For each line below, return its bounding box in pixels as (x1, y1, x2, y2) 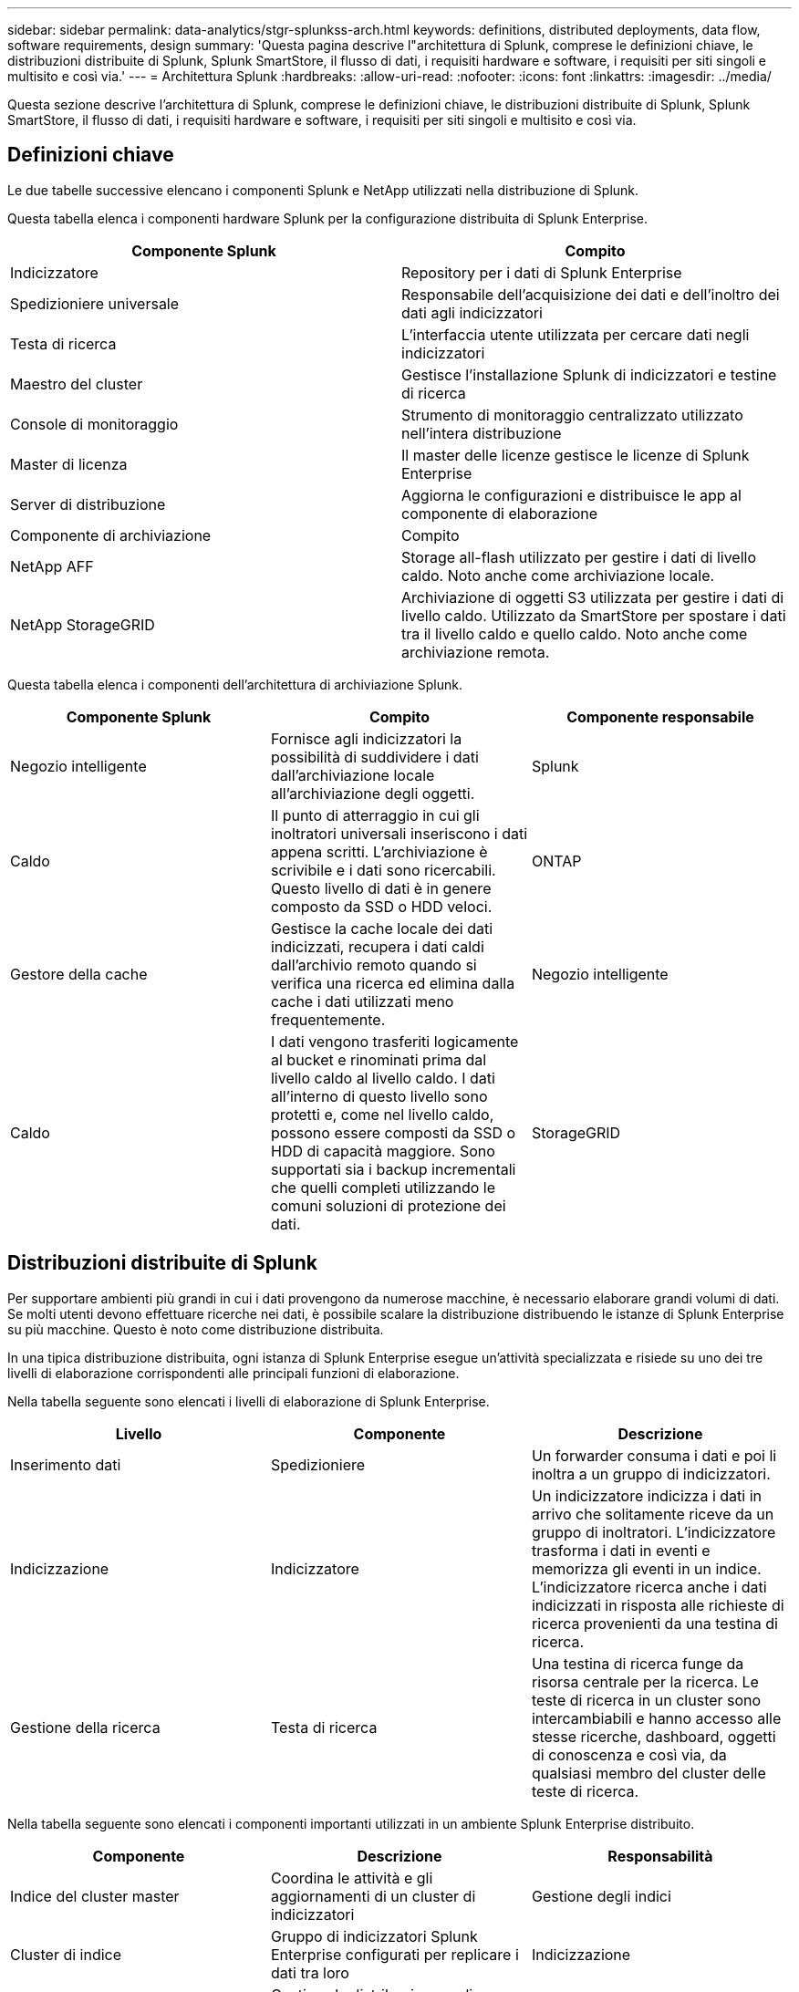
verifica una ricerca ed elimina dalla (270, 973, 515, 992)
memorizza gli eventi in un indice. (531, 1559, 762, 1578)
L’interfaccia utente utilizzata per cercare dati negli (401, 325, 750, 344)
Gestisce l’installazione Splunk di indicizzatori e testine (401, 365, 777, 384)
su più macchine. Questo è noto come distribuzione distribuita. (7, 1321, 384, 1337)
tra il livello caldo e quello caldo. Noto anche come (401, 624, 748, 643)
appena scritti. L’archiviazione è (270, 842, 488, 861)
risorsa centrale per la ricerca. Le (531, 1672, 759, 1691)
